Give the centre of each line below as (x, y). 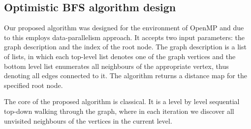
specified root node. (33, 85)
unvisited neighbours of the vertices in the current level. (88, 120)
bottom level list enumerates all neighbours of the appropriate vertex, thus (116, 66)
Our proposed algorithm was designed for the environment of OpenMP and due (124, 28)
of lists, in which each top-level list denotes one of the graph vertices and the (120, 56)
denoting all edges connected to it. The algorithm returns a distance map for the (125, 75)
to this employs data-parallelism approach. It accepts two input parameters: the (124, 37)
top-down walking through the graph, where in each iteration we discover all (119, 111)
